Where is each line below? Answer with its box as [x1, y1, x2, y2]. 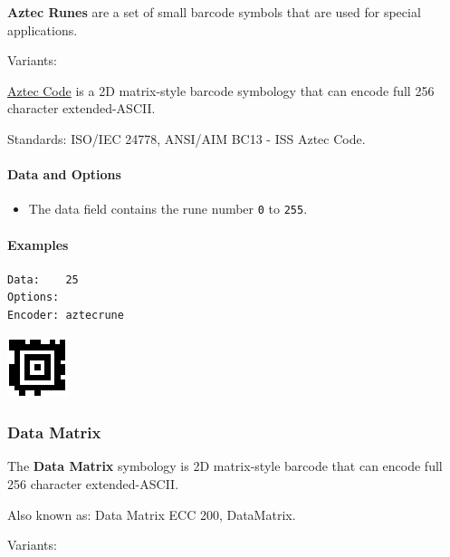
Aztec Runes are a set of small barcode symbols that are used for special [7, 3, 421, 21]
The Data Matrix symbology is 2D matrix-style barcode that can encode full [7, 456, 443, 475]
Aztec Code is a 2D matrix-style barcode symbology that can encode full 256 [7, 81, 435, 100]
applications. [7, 20, 78, 39]
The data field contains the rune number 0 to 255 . [28, 199, 308, 218]
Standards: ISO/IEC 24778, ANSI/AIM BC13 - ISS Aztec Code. [7, 129, 366, 148]
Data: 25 [7, 273, 79, 286]
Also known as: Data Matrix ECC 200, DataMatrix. [7, 504, 296, 523]
